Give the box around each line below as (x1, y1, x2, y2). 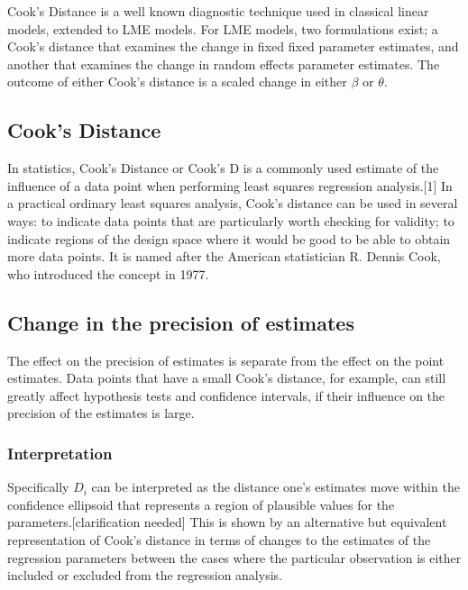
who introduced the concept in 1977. (7, 264, 209, 283)
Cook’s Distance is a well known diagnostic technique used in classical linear (7, 2, 429, 20)
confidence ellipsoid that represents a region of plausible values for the (7, 495, 395, 513)
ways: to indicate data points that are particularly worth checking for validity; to (7, 211, 454, 230)
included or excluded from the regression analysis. (7, 566, 282, 585)
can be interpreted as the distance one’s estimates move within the (91, 477, 460, 496)
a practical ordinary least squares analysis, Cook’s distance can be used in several (7, 194, 458, 213)
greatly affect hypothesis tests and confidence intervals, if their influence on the (7, 386, 445, 404)
